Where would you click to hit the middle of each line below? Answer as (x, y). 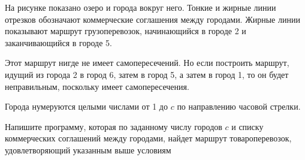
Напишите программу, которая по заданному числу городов (114, 126)
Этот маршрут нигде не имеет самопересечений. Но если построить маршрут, (147, 63)
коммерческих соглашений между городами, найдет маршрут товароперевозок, (148, 138)
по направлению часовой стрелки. (239, 106)
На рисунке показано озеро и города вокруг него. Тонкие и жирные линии (141, 7)
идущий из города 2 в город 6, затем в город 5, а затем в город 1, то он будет (147, 74)
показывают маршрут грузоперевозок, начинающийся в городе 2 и (126, 31)
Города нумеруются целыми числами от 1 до (86, 106)
